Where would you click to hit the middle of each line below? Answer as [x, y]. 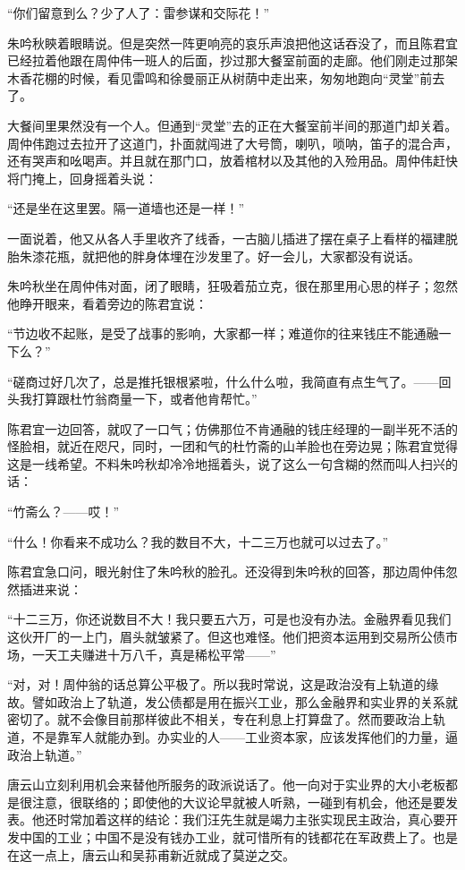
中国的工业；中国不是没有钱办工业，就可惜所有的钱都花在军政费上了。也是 [238, 836]
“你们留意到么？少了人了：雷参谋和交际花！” [139, 13]
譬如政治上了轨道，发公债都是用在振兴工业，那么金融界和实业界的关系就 [245, 701]
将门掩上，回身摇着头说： [82, 178]
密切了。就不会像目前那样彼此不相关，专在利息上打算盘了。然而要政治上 [220, 719]
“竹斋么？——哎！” [63, 512]
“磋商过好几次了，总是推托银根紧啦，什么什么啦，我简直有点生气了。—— [223, 381]
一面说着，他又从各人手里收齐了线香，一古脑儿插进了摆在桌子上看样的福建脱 [232, 238]
